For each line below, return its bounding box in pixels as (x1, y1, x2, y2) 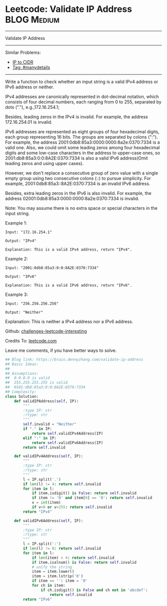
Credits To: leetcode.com (5, 338, 57, 344)
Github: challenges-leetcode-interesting (5, 328, 87, 334)
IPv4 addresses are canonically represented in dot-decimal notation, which (5, 93, 159, 99)
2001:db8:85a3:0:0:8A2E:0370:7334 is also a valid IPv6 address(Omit (5, 155, 148, 161)
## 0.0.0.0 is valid (5, 375, 50, 381)
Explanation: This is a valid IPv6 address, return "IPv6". (5, 282, 133, 288)
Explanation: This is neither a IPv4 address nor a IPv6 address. (5, 318, 133, 324)
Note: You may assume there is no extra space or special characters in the (5, 205, 158, 211)
